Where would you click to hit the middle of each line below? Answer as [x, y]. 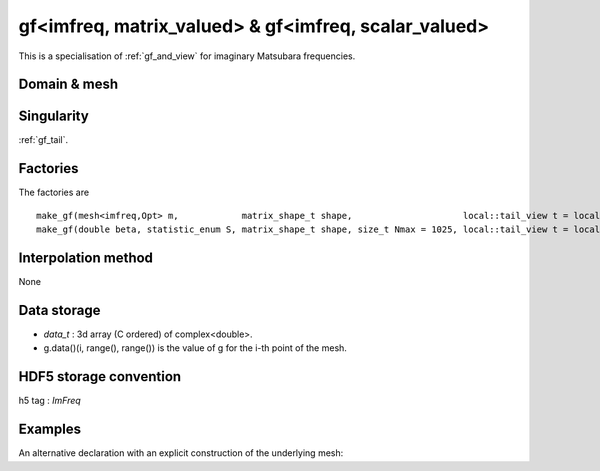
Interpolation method [86, 257]
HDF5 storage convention [100, 376]
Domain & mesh [68, 84]
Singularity [53, 116]
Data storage [59, 310]
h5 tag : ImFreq [50, 401]
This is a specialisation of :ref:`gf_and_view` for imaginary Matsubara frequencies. [187, 56]
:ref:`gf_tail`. [43, 140]
